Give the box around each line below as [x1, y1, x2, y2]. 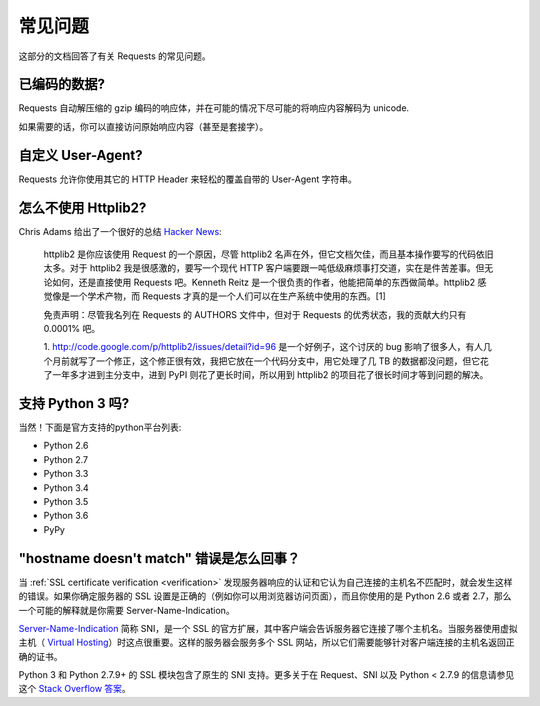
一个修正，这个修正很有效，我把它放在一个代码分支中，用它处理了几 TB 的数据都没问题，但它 [95, 355, 481, 367]
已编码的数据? [18, 76, 105, 93]
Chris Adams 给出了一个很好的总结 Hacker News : [18, 225, 222, 237]
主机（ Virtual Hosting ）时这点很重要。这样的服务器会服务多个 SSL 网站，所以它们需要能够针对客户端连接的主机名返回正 [18, 636, 515, 649]
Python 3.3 [43, 468, 89, 480]
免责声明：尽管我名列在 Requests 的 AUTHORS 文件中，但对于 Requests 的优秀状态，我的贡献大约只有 [43, 308, 467, 320]
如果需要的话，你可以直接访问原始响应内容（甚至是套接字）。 [18, 120, 269, 132]
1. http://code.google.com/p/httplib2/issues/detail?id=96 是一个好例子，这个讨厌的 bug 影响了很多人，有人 [43, 341, 484, 353]
